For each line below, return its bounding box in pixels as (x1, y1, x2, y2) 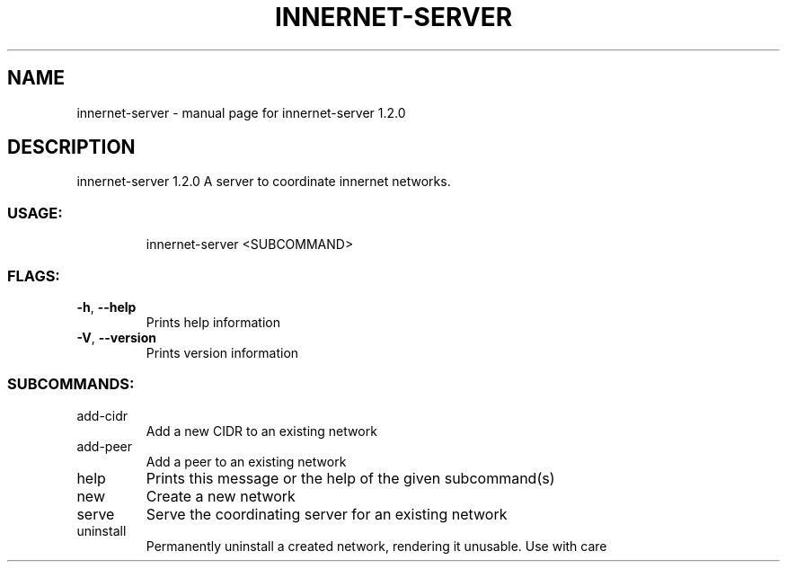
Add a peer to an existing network (146, 453, 347, 469)
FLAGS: (7, 266, 60, 285)
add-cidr (76, 407, 128, 423)
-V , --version (76, 329, 156, 345)
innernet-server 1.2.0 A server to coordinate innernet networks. (76, 173, 451, 190)
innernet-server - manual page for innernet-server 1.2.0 (76, 104, 406, 120)
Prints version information (146, 344, 299, 360)
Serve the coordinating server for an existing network (146, 504, 508, 523)
